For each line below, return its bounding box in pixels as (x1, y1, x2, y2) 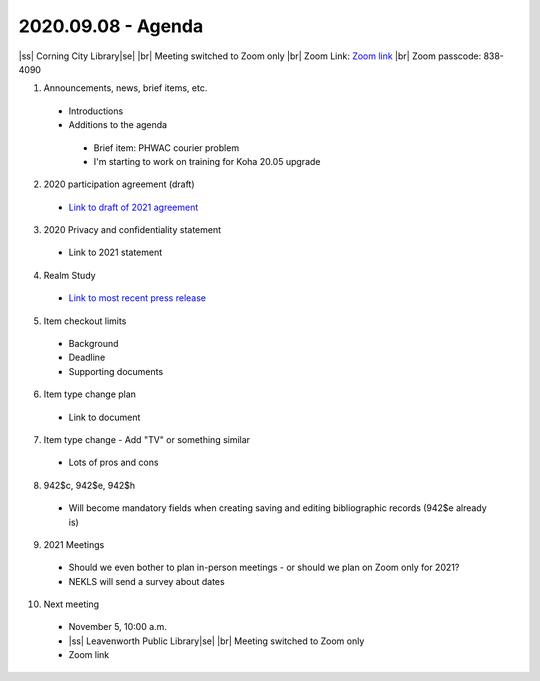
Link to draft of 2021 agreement (68, 201, 199, 213)
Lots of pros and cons (68, 456, 159, 469)
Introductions (68, 105, 124, 117)
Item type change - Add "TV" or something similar (43, 433, 250, 445)
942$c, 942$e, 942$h (43, 479, 136, 491)
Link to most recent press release (68, 292, 207, 304)
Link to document (68, 411, 141, 423)
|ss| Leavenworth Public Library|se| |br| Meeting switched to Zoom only (68, 635, 365, 647)
